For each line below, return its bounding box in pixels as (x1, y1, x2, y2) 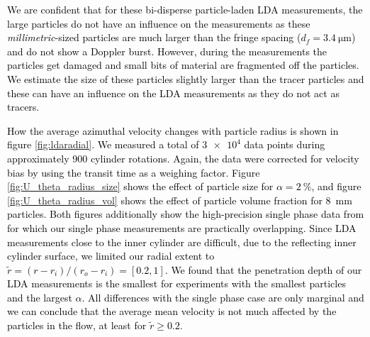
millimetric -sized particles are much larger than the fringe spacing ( (7, 30, 301, 45)
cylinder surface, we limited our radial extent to (7, 248, 215, 263)
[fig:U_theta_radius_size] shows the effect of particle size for (7, 179, 274, 194)
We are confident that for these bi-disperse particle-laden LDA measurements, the (7, 2, 363, 16)
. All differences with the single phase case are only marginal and (82, 289, 364, 304)
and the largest (7, 289, 72, 304)
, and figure (311, 179, 361, 194)
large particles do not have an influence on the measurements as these (7, 16, 310, 31)
